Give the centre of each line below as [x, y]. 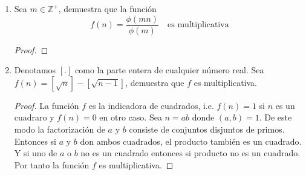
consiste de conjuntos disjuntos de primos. [207, 129]
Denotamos [35, 70]
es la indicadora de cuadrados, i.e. [151, 105]
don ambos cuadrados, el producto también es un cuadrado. [191, 141]
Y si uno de [36, 153]
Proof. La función [47, 105]
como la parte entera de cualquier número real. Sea [170, 70]
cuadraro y [34, 117]
